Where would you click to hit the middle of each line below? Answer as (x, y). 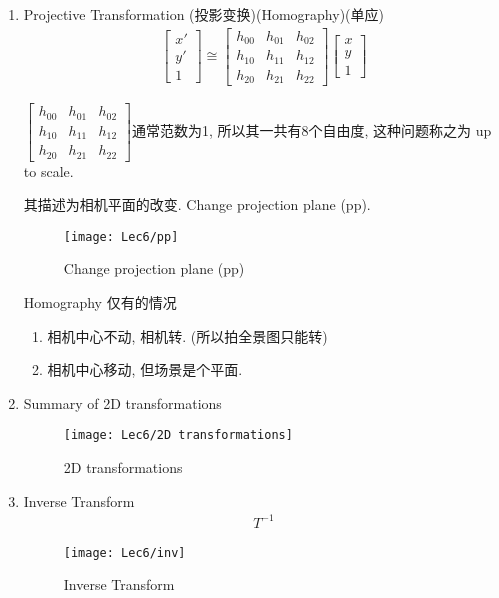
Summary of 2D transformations (122, 402)
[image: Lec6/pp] (121, 236)
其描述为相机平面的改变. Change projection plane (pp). (197, 204)
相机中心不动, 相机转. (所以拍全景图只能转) (187, 335)
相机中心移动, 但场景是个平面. (145, 369)
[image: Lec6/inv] (124, 552)
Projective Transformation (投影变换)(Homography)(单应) (203, 14)
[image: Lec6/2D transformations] (178, 435)
